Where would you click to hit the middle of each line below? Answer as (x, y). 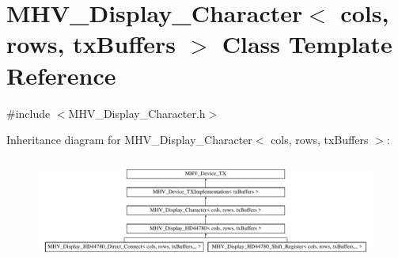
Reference (61, 75)
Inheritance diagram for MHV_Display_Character (129, 140)
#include (28, 113)
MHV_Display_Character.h (137, 113)
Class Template (307, 44)
